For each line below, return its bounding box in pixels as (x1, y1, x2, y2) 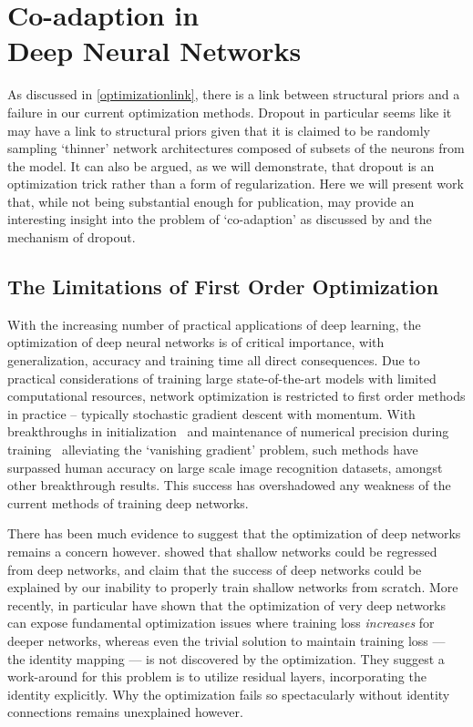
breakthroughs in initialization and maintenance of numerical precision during (7, 422, 449, 441)
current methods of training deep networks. (7, 493, 249, 512)
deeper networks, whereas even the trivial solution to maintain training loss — (7, 630, 446, 650)
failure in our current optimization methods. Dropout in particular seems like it (7, 102, 452, 121)
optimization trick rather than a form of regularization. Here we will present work (7, 174, 464, 193)
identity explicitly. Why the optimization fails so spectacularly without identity (7, 684, 450, 703)
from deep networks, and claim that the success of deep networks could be (7, 559, 422, 579)
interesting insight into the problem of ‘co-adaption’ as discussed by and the (7, 210, 432, 229)
